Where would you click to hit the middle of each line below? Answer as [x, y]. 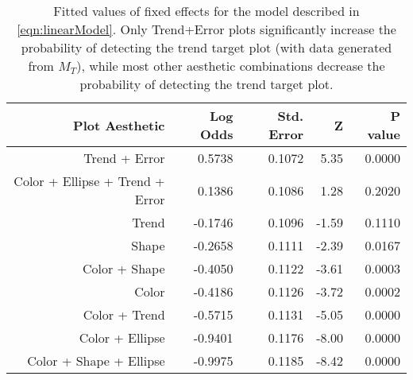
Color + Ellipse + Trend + [89, 181]
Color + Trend [124, 314]
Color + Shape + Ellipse [96, 361]
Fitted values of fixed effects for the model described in [206, 11]
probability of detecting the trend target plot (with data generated [206, 47]
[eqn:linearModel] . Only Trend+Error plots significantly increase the [206, 29]
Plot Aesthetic [119, 125]
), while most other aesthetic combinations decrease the [231, 66]
